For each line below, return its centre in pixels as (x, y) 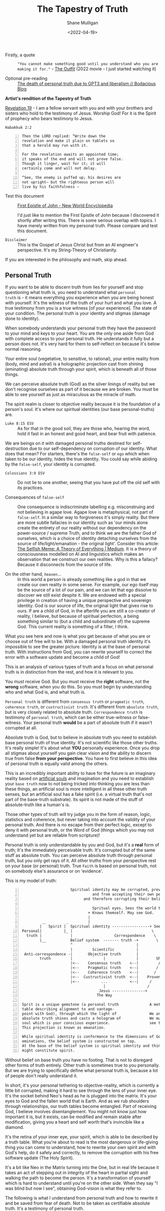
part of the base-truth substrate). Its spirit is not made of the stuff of (74, 800)
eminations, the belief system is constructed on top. (79, 1041)
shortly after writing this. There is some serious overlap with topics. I (87, 220)
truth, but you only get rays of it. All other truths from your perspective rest (81, 861)
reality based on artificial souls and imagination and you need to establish (79, 778)
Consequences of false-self (35, 497)
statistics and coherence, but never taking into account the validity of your (80, 820)
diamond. (15, 1127)
